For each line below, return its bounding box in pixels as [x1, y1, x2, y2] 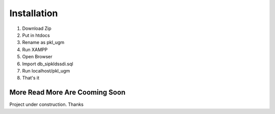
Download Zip [22, 25, 52, 31]
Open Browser [22, 54, 53, 60]
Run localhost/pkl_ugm [22, 67, 70, 73]
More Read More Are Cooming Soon [9, 88, 126, 97]
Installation [9, 8, 58, 19]
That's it [22, 75, 40, 81]
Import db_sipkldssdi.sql [22, 61, 73, 67]
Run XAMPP [22, 46, 48, 53]
